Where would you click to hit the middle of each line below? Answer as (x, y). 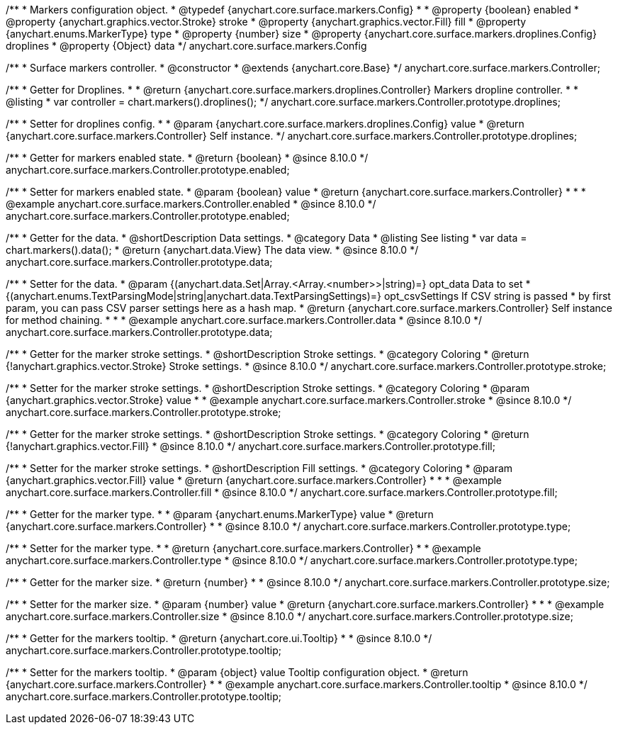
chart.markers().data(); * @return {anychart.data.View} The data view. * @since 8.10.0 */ (212, 250)
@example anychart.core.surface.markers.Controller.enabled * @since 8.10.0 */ (191, 204)
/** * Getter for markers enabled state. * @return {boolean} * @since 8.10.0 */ (187, 158)
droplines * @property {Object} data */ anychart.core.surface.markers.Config (186, 46)
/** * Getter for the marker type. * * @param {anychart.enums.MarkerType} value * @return (220, 514)
